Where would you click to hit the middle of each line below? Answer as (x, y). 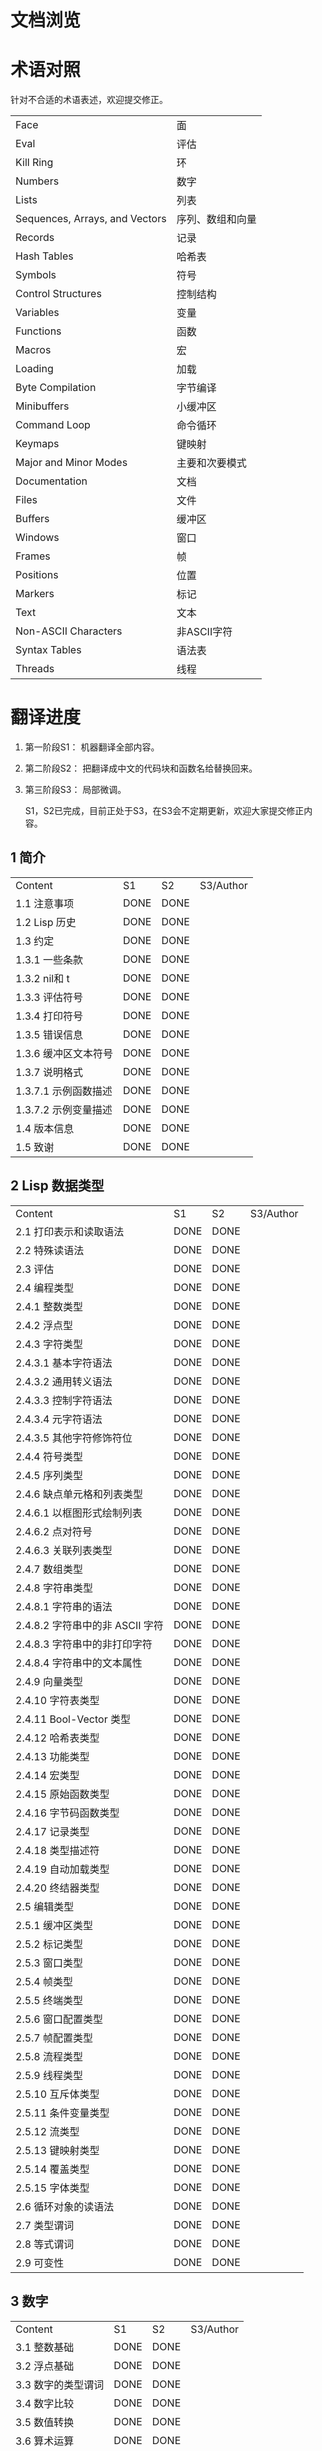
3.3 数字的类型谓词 (60, 2384)
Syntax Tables (48, 650)
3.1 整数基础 (45, 2347)
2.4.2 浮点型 (44, 1325)
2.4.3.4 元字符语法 (59, 1419)
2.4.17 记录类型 (52, 1831)
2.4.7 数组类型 (49, 1569)
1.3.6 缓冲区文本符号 (64, 1053)
